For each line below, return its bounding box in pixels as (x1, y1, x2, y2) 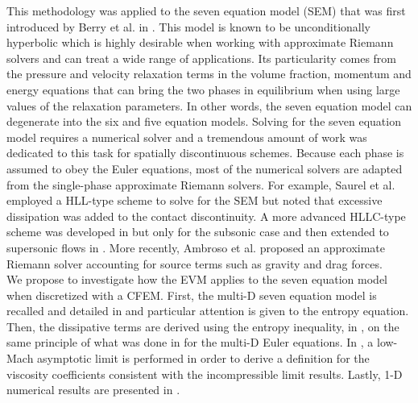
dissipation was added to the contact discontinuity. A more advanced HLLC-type (6, 207, 406, 224)
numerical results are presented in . (6, 381, 180, 398)
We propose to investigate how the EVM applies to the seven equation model (6, 271, 388, 288)
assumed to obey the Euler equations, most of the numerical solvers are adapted (6, 160, 403, 177)
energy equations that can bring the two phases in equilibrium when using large (6, 81, 400, 98)
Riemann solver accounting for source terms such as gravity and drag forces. (6, 255, 383, 272)
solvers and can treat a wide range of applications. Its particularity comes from (6, 49, 396, 66)
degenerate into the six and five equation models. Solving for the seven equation (6, 113, 401, 130)
